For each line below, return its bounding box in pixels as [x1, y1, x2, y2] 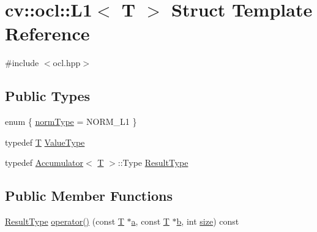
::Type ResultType [117, 156, 188, 169]
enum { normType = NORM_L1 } [5, 115, 137, 128]
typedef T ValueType [5, 135, 85, 148]
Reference [5, 21, 90, 46]
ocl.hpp [53, 56, 81, 69]
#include [5, 56, 39, 69]
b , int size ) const [176, 215, 239, 228]
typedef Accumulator [5, 156, 84, 169]
